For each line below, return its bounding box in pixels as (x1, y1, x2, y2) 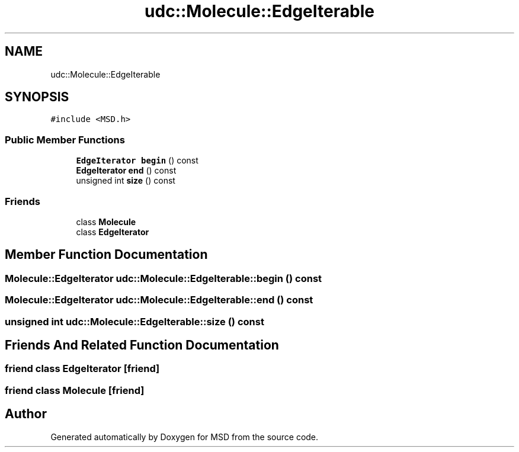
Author (5, 406, 47, 422)
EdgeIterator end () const (76, 165, 177, 176)
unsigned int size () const (76, 175, 175, 186)
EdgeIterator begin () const (76, 155, 198, 166)
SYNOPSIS (5, 89, 69, 105)
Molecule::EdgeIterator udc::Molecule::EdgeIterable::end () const (5, 294, 313, 306)
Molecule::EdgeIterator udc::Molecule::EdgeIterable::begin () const (5, 272, 322, 284)
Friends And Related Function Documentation (5, 337, 279, 352)
